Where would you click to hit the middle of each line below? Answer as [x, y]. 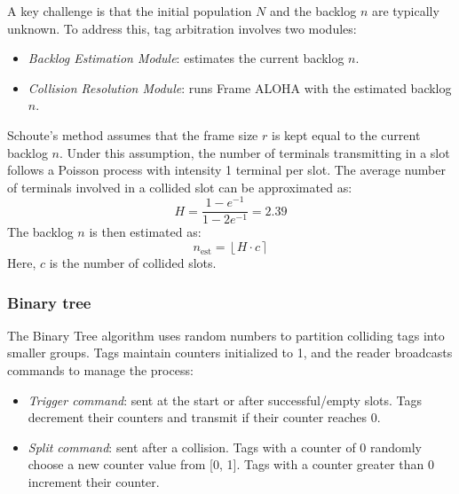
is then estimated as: [145, 232]
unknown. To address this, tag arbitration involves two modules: [182, 28]
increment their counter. [94, 482]
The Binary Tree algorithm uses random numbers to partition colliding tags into [226, 335]
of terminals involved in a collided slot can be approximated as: [180, 187]
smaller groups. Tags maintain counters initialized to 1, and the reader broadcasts [230, 353]
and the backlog [313, 11]
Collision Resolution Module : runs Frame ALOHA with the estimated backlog [240, 87]
